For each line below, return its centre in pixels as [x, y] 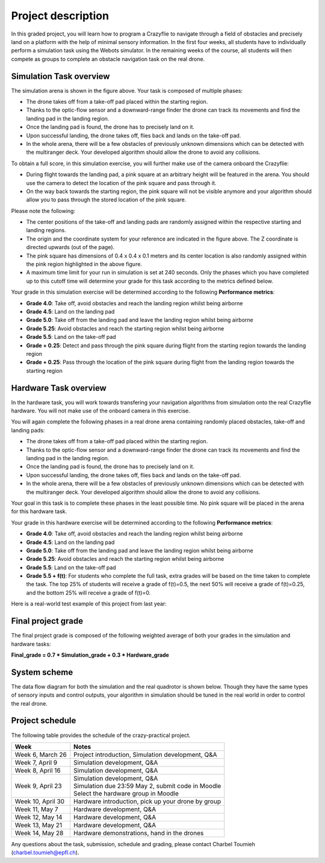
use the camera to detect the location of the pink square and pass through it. [121, 183]
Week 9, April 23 [39, 786]
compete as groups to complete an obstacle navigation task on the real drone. [108, 59]
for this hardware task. [39, 511]
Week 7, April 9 [36, 762]
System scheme [42, 672]
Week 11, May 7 [36, 809]
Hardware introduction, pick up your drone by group [147, 801]
